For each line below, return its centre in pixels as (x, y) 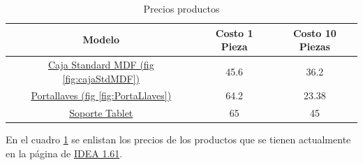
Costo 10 (314, 33)
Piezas (314, 46)
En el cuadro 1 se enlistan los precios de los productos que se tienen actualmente (178, 139)
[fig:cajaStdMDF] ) (101, 78)
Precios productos (181, 8)
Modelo (101, 40)
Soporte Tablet (101, 113)
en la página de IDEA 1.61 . (64, 153)
